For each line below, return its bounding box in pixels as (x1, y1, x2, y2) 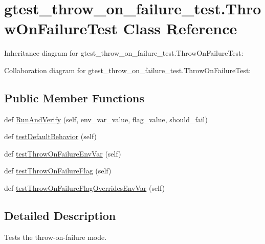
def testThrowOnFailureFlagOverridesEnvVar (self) (4, 183, 165, 193)
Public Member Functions (4, 90, 144, 105)
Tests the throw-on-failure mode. (4, 231, 107, 242)
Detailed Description (4, 208, 116, 224)
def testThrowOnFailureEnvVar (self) (4, 148, 121, 159)
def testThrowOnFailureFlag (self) (4, 165, 112, 176)
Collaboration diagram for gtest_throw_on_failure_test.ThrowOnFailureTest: (4, 64, 251, 75)
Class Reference (123, 18, 237, 39)
